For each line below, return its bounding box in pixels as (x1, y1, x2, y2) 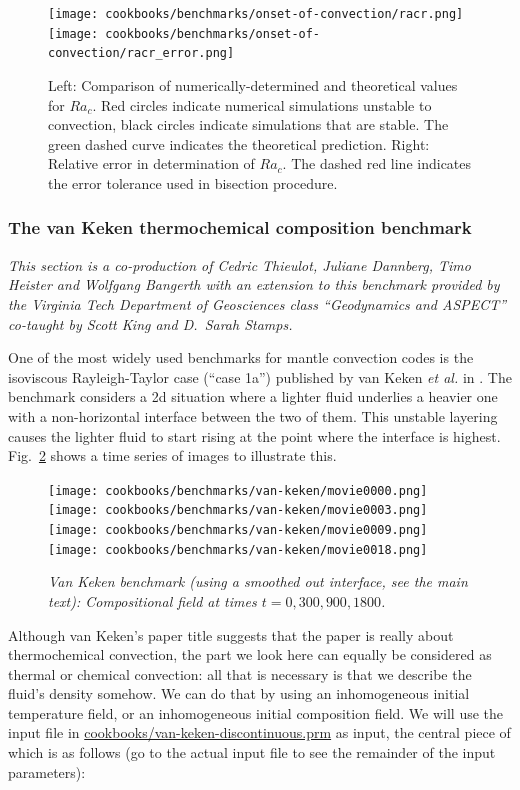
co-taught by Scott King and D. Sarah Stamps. (8, 313, 293, 334)
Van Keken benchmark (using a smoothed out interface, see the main (48, 571, 468, 592)
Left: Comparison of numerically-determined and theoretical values (48, 74, 458, 95)
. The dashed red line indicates (282, 153, 472, 174)
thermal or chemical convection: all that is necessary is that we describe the (8, 663, 472, 684)
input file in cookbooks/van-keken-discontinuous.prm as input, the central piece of (8, 722, 511, 743)
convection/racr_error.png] (48, 46, 235, 61)
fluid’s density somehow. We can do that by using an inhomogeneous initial (8, 683, 470, 704)
